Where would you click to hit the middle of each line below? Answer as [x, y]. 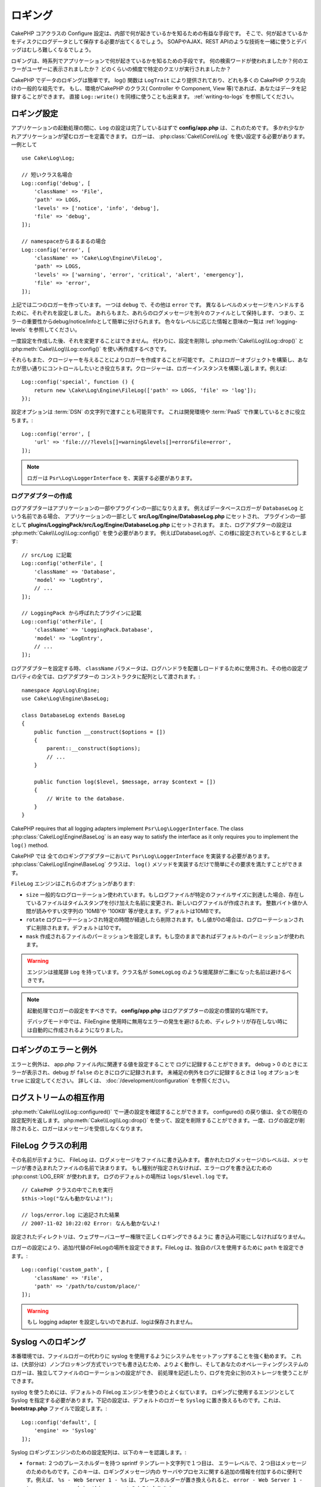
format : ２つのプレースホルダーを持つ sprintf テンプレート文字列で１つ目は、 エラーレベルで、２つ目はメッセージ [166, 1463]
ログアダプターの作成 [42, 496]
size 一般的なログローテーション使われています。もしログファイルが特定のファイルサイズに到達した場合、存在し [165, 895]
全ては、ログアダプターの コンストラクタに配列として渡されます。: [118, 677]
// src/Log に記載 [47, 555]
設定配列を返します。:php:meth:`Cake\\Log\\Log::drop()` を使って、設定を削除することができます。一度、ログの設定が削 [158, 1120]
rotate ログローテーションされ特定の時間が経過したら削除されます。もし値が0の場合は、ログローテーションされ [165, 920]
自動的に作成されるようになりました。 [79, 1030]
